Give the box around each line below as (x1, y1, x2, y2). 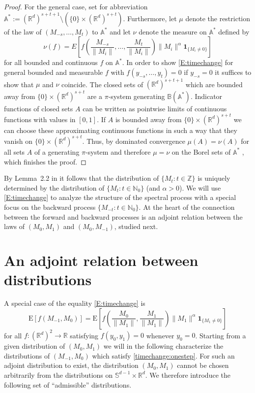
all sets (4, 146, 25, 157)
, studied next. (114, 221, 158, 231)
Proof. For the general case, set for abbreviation (4, 1, 148, 11)
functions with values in (4, 114, 76, 124)
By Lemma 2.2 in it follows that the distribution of (4, 173, 159, 183)
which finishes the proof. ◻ (4, 156, 86, 166)
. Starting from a (195, 330, 246, 340)
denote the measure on (139, 26, 207, 36)
